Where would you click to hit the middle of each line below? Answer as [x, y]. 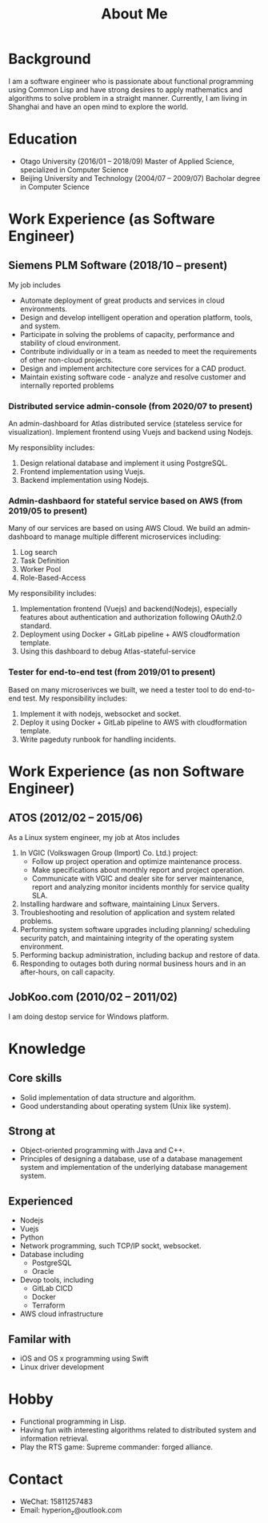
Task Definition [44, 561]
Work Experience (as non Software [126, 772]
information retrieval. [54, 1438]
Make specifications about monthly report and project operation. [138, 870]
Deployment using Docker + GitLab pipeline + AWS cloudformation [130, 634]
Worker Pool [40, 569]
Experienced [41, 1201]
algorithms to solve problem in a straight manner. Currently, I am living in [128, 98]
